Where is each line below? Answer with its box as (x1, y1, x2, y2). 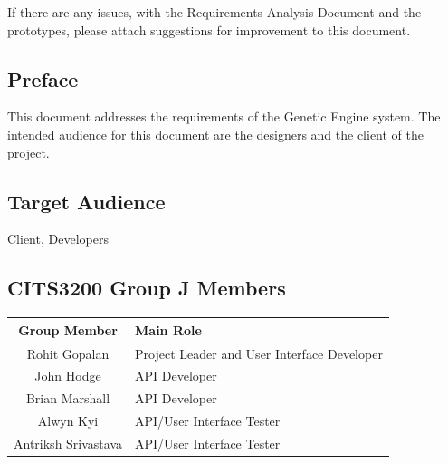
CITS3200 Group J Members (7, 274, 286, 302)
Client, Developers (7, 229, 109, 248)
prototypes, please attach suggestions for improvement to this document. (7, 20, 411, 39)
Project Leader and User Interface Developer (135, 343, 383, 362)
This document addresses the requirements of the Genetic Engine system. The (7, 107, 441, 126)
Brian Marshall (25, 389, 110, 408)
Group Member (18, 320, 118, 339)
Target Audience (7, 187, 166, 215)
